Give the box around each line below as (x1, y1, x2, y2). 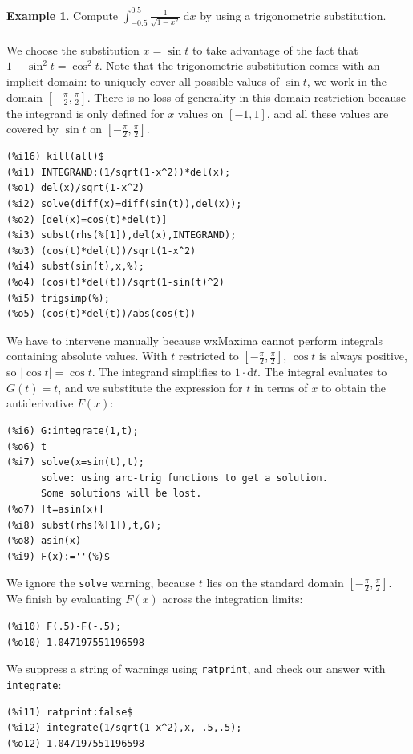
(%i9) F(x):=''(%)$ (6, 550, 110, 562)
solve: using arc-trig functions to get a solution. (40, 472, 328, 484)
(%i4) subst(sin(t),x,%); (6, 261, 144, 273)
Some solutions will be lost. (40, 488, 202, 500)
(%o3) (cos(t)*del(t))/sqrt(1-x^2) (6, 245, 196, 257)
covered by (6, 120, 59, 137)
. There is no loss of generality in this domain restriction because (87, 88, 407, 105)
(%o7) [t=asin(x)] (6, 504, 104, 516)
